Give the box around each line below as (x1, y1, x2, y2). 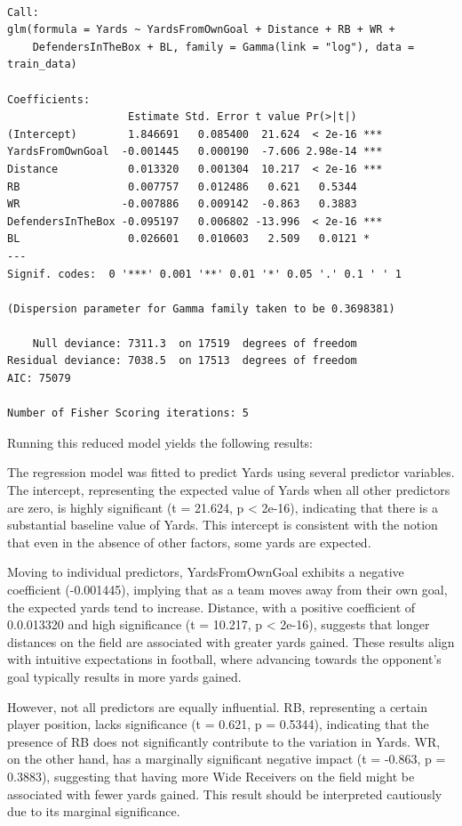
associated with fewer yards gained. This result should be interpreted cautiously (7, 784, 442, 803)
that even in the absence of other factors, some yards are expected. (7, 532, 371, 551)
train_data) (7, 58, 77, 71)
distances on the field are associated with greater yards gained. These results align (7, 632, 455, 651)
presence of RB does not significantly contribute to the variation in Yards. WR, (7, 732, 441, 750)
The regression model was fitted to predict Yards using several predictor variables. (7, 463, 455, 482)
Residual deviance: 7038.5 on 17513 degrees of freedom (7, 354, 357, 368)
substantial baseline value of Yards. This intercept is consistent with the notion (7, 515, 438, 534)
